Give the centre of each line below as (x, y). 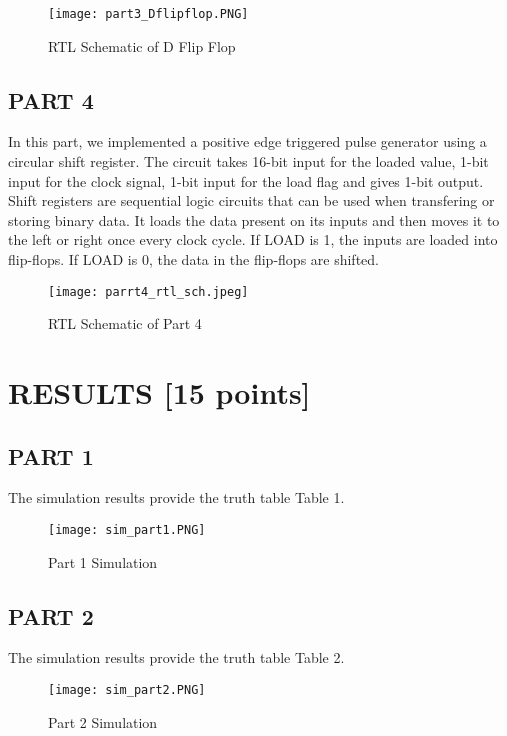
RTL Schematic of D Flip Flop (142, 45)
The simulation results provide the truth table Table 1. (176, 497)
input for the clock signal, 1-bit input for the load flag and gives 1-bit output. (246, 180)
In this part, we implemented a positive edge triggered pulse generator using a (247, 141)
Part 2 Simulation (103, 721)
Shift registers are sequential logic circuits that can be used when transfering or (251, 200)
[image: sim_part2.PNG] (127, 690)
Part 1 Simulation (103, 561)
